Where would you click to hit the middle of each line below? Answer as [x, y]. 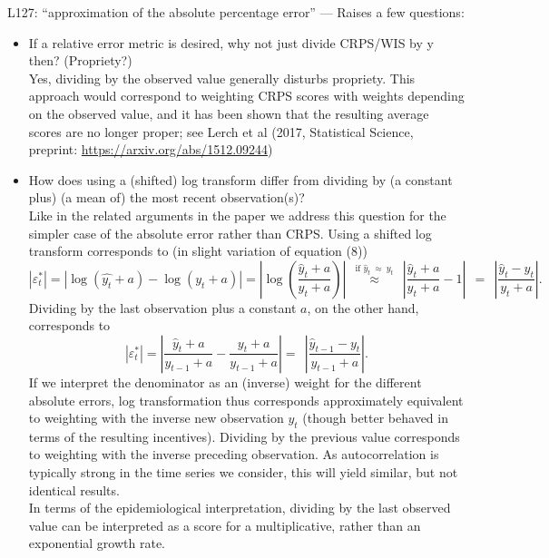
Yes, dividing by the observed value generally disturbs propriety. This [222, 78]
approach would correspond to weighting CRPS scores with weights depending [246, 96]
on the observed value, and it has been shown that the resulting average [229, 113]
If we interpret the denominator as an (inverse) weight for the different [225, 382]
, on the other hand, [363, 307]
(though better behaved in [375, 418]
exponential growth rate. [97, 543]
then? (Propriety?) [80, 60]
